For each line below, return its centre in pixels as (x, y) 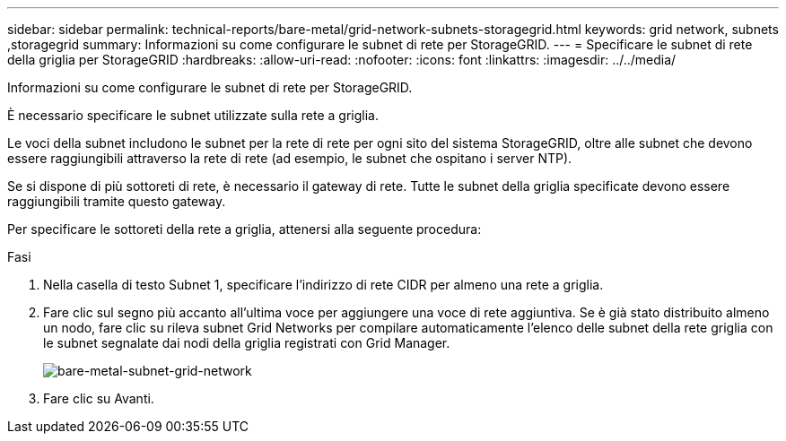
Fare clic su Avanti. (99, 398)
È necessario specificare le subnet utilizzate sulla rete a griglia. (193, 115)
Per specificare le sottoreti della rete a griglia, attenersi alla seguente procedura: (245, 229)
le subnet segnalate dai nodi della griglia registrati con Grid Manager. (247, 343)
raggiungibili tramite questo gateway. (117, 201)
